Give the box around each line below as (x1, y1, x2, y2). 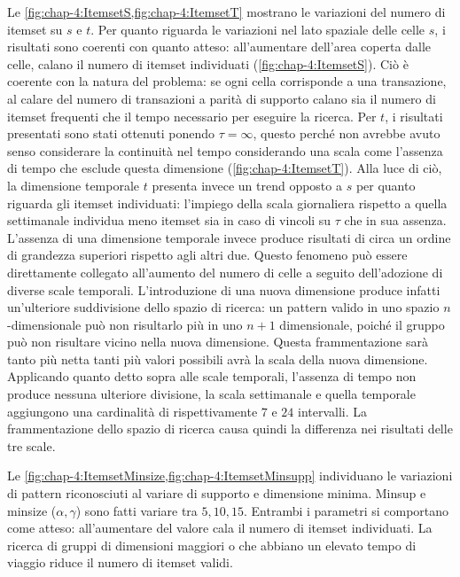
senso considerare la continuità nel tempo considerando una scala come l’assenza (7, 141, 443, 160)
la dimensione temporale (7, 175, 140, 194)
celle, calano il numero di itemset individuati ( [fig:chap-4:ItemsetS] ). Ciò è (7, 54, 409, 73)
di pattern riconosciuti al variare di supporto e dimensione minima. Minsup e (7, 484, 426, 503)
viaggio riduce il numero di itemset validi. (7, 553, 233, 572)
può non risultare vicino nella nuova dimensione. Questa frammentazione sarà (7, 332, 428, 351)
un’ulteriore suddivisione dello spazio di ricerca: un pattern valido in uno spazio (7, 298, 440, 316)
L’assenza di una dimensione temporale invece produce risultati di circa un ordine (7, 228, 451, 246)
